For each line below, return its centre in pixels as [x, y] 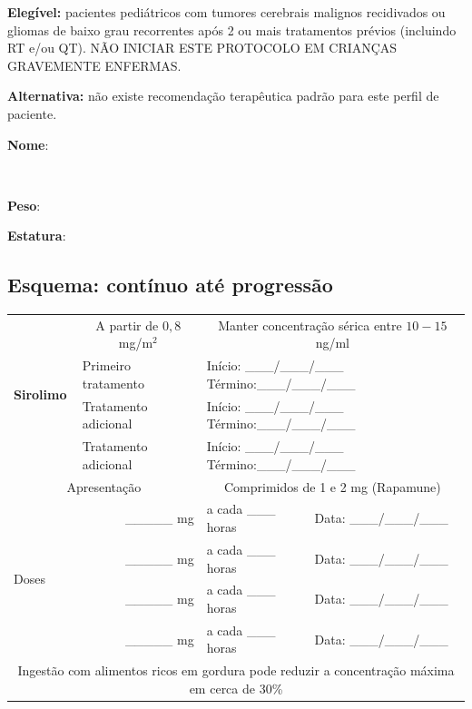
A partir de [127, 325]
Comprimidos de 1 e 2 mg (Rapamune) [333, 486]
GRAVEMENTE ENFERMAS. [94, 65]
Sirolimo [40, 394]
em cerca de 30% [236, 688]
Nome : [28, 144]
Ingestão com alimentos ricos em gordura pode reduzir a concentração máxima [236, 670]
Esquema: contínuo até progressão [170, 285]
